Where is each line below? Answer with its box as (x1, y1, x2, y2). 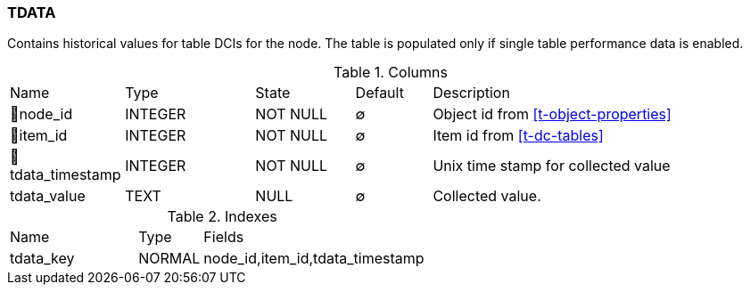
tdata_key (10, 249, 75, 268)
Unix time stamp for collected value (433, 157, 671, 175)
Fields (203, 228, 244, 247)
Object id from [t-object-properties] (433, 105, 672, 124)
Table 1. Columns (334, 63, 448, 82)
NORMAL (138, 249, 201, 268)
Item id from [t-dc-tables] (433, 126, 604, 145)
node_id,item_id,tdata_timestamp (203, 249, 424, 268)
